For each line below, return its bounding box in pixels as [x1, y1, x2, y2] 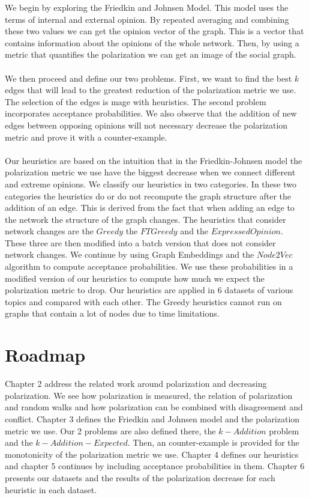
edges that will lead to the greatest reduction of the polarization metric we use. [5, 84, 296, 96]
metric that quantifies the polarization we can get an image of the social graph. [5, 48, 296, 61]
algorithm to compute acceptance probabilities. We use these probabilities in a [5, 260, 293, 273]
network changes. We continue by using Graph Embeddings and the [5, 248, 254, 261]
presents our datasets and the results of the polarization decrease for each [5, 471, 275, 484]
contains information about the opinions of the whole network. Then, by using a [5, 36, 299, 49]
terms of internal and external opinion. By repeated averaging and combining [5, 13, 289, 25]
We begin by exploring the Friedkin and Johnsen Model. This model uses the [5, 1, 289, 13]
